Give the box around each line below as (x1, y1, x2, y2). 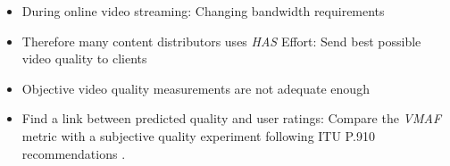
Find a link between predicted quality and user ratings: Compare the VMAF (21, 109, 442, 128)
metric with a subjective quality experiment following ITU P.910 (21, 126, 375, 145)
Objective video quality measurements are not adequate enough (21, 79, 370, 97)
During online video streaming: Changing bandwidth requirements (21, 2, 385, 20)
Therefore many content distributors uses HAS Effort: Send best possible (21, 31, 421, 50)
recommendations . (21, 144, 126, 162)
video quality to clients (21, 49, 147, 68)
